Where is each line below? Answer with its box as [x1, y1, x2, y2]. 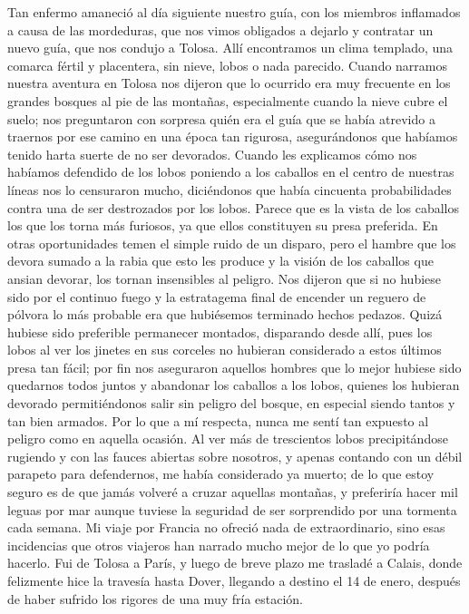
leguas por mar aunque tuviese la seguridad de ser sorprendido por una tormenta [7, 500, 457, 519]
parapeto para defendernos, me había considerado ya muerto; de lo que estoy [7, 464, 435, 483]
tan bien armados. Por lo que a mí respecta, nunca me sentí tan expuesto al [7, 411, 429, 430]
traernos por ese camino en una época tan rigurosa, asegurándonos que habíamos [7, 127, 458, 146]
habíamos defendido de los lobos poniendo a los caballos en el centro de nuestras [7, 162, 454, 181]
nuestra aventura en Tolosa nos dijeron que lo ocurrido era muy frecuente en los [7, 73, 451, 93]
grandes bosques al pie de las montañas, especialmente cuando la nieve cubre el [7, 91, 448, 110]
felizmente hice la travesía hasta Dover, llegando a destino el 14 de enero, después [7, 571, 461, 590]
